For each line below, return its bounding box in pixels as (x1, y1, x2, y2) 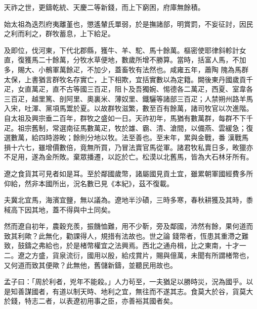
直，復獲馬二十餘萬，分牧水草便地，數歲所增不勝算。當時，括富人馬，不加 (4, 54, 246, 65)
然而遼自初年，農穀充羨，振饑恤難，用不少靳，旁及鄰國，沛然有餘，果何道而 (4, 221, 253, 231)
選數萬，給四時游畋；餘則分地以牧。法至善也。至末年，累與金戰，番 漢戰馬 (4, 132, 249, 143)
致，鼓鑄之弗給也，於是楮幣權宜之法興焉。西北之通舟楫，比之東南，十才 (4, 240, 239, 251)
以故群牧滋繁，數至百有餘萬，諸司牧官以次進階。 (93, 103, 253, 113)
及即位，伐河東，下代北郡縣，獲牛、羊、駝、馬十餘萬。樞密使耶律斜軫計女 (4, 45, 246, 55)
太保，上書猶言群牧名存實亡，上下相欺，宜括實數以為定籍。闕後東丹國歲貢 (4, 74, 246, 84)
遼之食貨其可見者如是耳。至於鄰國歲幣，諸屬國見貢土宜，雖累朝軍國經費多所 (4, 168, 253, 178)
